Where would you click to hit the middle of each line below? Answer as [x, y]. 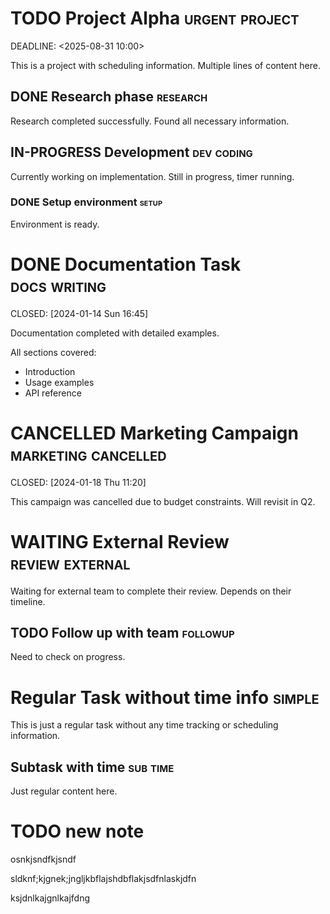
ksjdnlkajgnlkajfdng [50, 898]
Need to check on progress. [68, 657]
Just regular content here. [64, 791]
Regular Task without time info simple [165, 697]
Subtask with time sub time [92, 767]
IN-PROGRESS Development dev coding [131, 152]
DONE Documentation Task [126, 264]
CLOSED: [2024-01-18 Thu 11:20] [78, 482]
